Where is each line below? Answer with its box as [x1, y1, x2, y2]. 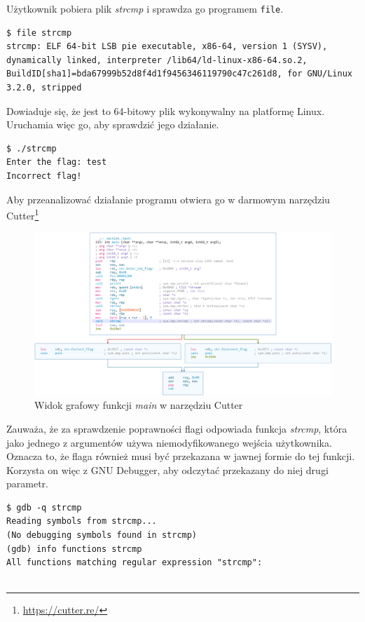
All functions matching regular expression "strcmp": [6, 557, 263, 568]
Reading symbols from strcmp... [6, 516, 157, 527]
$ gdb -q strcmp [6, 502, 82, 513]
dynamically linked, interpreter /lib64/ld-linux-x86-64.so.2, [6, 55, 308, 65]
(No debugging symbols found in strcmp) [6, 530, 198, 541]
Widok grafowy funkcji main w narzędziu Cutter [34, 398, 243, 412]
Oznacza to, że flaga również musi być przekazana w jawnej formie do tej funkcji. [6, 449, 355, 464]
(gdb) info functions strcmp [6, 543, 142, 554]
